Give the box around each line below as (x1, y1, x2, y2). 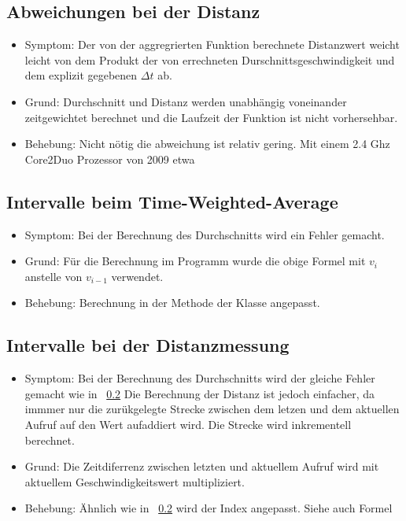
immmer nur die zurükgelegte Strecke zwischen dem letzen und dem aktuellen (24, 401, 400, 417)
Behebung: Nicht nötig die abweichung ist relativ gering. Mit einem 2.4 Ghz (24, 135, 390, 152)
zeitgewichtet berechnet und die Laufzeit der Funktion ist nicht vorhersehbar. (24, 109, 398, 125)
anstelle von (24, 268, 83, 284)
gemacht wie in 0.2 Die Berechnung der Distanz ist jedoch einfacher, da (24, 385, 375, 401)
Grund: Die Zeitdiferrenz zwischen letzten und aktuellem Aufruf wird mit (24, 458, 379, 475)
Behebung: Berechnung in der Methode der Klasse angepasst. (24, 294, 320, 311)
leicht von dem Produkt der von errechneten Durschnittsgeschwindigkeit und (24, 51, 395, 68)
